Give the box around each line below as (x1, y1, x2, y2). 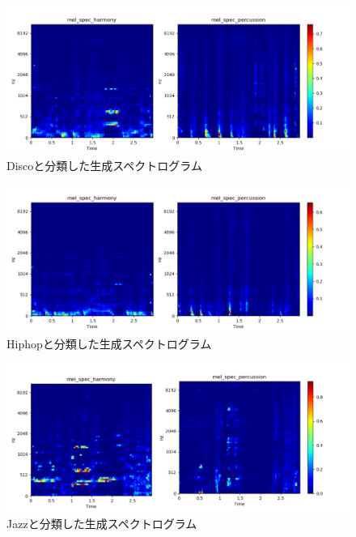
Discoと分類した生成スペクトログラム (6, 156, 202, 173)
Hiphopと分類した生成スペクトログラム (6, 335, 212, 352)
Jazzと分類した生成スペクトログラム (6, 514, 197, 531)
